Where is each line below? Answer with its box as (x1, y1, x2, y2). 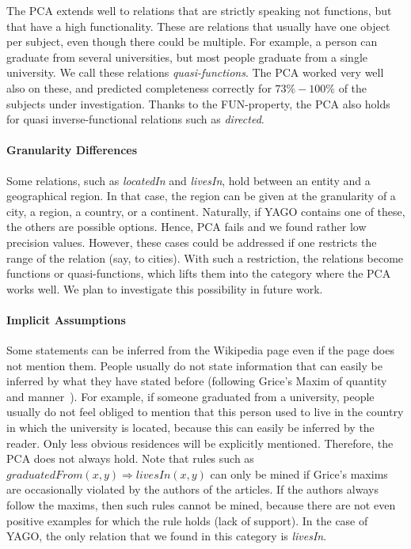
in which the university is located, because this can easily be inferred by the (6, 419, 375, 436)
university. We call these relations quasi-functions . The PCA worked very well (6, 64, 384, 81)
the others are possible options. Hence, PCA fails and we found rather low (6, 218, 367, 235)
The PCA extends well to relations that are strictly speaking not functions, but (6, 2, 392, 18)
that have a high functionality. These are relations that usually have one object (6, 17, 390, 34)
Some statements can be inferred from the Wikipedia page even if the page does (6, 342, 394, 358)
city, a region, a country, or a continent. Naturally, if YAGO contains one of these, (6, 203, 405, 219)
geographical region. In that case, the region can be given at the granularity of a (6, 187, 396, 204)
